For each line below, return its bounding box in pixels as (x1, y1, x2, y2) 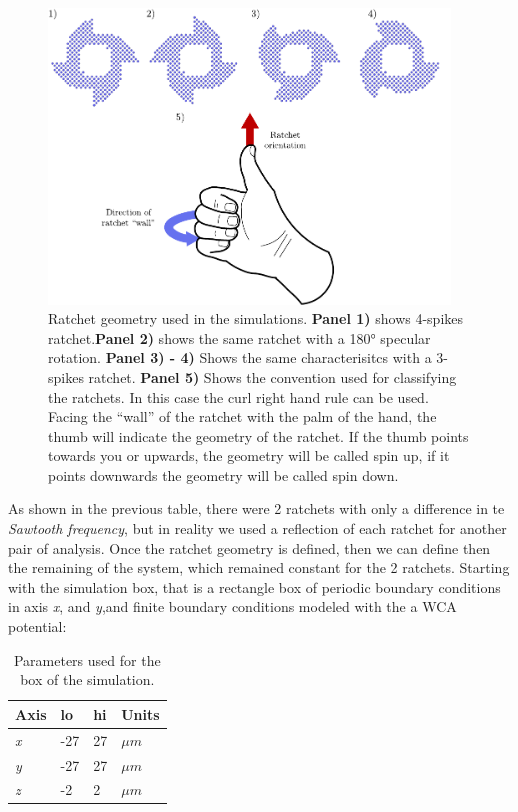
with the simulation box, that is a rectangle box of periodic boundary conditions (8, 576, 501, 597)
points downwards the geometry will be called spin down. (48, 464, 399, 485)
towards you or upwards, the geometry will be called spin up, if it (48, 445, 450, 466)
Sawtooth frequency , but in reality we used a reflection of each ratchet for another (8, 518, 507, 539)
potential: (8, 616, 67, 637)
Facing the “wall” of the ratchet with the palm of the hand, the (48, 406, 437, 427)
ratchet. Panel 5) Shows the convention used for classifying (88, 366, 457, 387)
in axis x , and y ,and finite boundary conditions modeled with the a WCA (8, 596, 457, 617)
